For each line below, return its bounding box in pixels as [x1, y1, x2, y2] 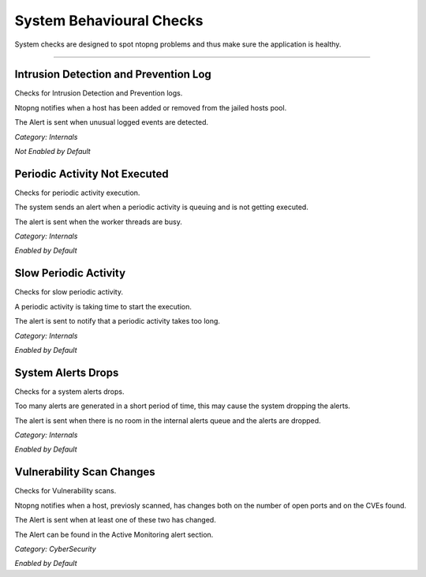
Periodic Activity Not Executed [14, 167, 169, 181]
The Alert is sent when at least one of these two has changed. [14, 515, 216, 525]
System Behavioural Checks [14, 12, 204, 29]
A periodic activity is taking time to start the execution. [14, 302, 192, 311]
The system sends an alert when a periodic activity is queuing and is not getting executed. [14, 202, 309, 212]
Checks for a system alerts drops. [14, 387, 125, 396]
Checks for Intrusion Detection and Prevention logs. [14, 88, 183, 98]
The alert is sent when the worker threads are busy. [14, 217, 183, 227]
